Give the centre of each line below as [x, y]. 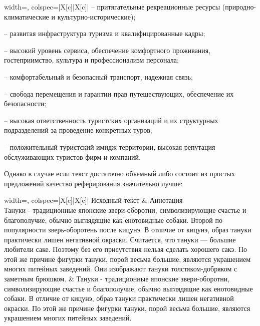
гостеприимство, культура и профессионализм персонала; [91, 60]
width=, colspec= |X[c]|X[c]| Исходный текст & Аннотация [93, 200]
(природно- [239, 7]
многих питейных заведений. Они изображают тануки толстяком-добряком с [121, 269]
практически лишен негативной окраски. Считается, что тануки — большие [120, 239]
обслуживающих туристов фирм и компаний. [72, 156]
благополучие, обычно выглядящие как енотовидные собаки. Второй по [113, 220]
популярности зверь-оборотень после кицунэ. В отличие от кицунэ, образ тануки [128, 230]
